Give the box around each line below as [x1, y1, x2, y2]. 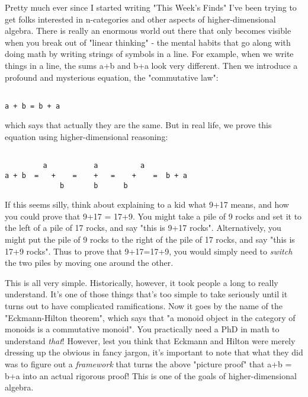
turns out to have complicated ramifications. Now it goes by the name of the [5, 300, 283, 312]
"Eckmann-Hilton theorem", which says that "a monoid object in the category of [5, 311, 296, 323]
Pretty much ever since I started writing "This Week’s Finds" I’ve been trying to [5, 1, 297, 13]
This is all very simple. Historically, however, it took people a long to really [5, 276, 278, 288]
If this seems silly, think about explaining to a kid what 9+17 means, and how [5, 198, 289, 211]
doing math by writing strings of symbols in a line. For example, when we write [5, 47, 294, 60]
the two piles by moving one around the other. [5, 256, 174, 269]
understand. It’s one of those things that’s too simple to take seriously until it [5, 288, 288, 300]
